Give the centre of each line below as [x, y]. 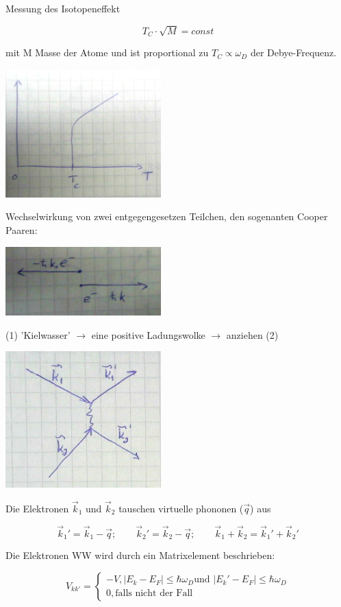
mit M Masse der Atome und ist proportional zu [107, 52]
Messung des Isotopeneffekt [63, 8]
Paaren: [22, 229]
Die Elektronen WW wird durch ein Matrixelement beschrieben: [140, 555]
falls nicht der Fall [154, 594]
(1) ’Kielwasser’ [38, 334]
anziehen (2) [252, 334]
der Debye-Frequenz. [293, 52]
